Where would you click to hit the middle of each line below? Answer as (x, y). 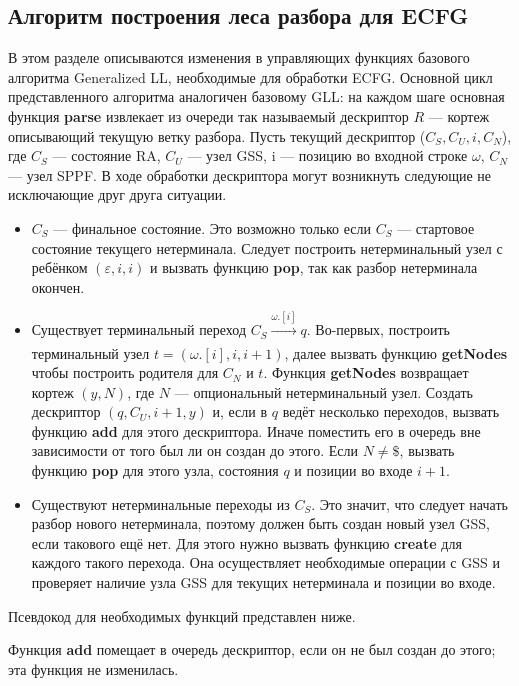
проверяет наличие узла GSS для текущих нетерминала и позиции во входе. (263, 582)
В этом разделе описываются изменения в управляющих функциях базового (239, 57)
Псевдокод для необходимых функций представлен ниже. (182, 615)
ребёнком (59, 267)
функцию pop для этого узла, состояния (155, 470)
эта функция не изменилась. (93, 668)
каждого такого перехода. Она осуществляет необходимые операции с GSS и (265, 562)
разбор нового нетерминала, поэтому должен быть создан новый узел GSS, (260, 523)
